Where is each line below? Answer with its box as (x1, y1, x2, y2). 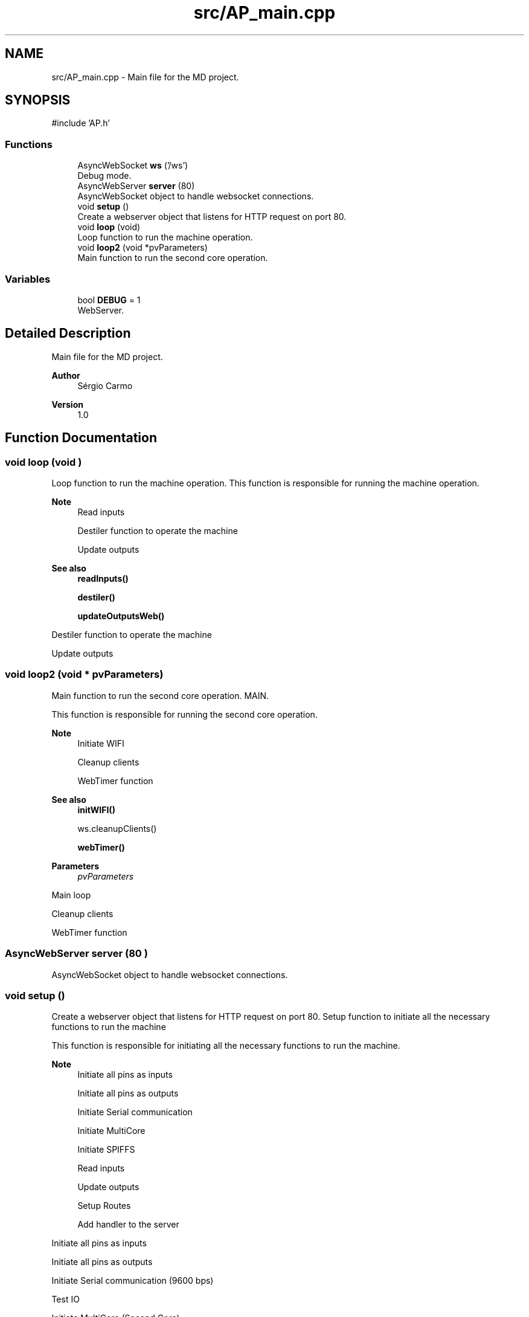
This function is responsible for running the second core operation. (51, 709, 318, 720)
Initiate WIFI (77, 738, 124, 749)
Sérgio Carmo (77, 380, 133, 391)
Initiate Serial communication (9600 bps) (51, 1275, 214, 1286)
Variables (5, 272, 51, 285)
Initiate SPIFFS (77, 1144, 135, 1155)
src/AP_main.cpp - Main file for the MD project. (51, 71, 239, 82)
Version (51, 399, 83, 410)
